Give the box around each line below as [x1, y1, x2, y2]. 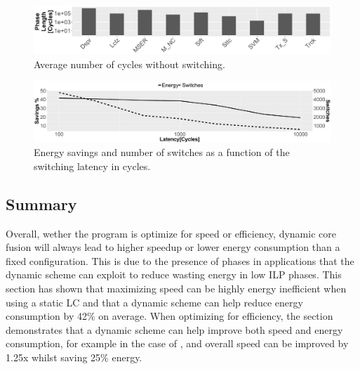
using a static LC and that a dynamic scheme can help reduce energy [6, 294, 303, 309]
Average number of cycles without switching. [34, 56, 225, 71]
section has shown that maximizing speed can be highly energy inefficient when [6, 281, 347, 296]
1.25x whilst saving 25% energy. [6, 350, 142, 365]
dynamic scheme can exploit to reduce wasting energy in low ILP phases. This [6, 267, 342, 282]
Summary [6, 193, 77, 214]
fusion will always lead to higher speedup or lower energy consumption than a [6, 240, 340, 254]
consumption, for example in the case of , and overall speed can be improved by [6, 336, 349, 351]
